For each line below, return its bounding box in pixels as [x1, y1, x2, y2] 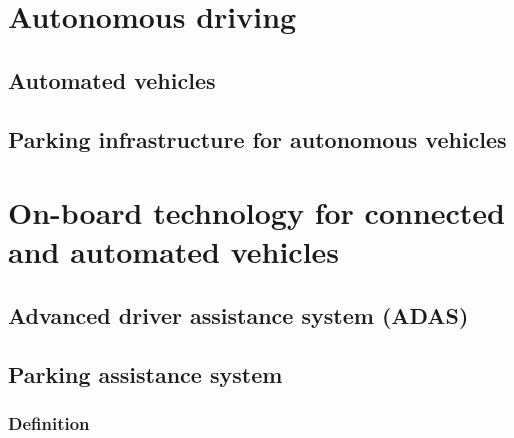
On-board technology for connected [8, 192, 506, 233]
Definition [8, 410, 90, 435]
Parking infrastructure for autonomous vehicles [8, 123, 507, 154]
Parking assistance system [8, 358, 283, 389]
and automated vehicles [8, 231, 340, 272]
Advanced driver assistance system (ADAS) [8, 299, 469, 330]
